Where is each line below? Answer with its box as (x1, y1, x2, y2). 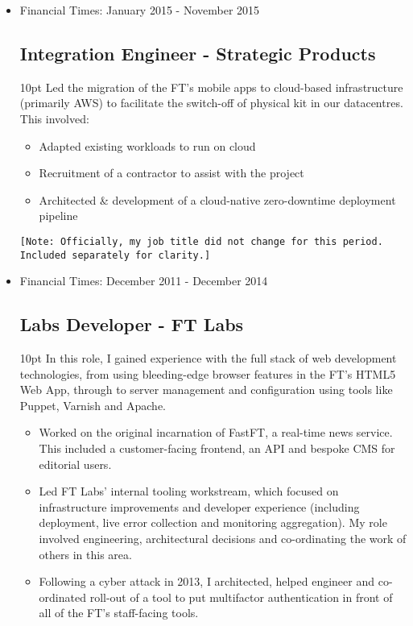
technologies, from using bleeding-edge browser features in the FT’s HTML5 (19, 365, 396, 382)
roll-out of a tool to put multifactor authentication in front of (89, 588, 393, 605)
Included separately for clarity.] (19, 249, 211, 261)
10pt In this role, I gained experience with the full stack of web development (19, 350, 397, 367)
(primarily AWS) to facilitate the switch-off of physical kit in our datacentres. (19, 94, 403, 111)
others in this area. (39, 545, 132, 562)
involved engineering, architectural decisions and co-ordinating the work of (39, 530, 407, 546)
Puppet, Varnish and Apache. (19, 396, 166, 413)
